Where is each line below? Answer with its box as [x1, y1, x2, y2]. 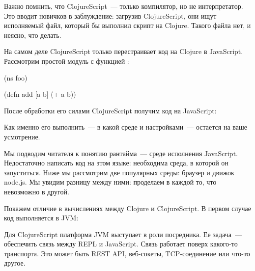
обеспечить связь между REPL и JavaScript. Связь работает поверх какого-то [4, 239, 238, 249]
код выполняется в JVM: [4, 213, 79, 223]
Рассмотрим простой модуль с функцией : [4, 55, 129, 66]
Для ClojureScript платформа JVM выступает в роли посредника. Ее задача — [4, 229, 242, 239]
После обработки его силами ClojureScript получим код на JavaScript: [4, 105, 217, 115]
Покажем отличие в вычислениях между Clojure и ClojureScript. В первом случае [4, 203, 251, 213]
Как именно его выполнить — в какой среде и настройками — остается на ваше [4, 122, 247, 132]
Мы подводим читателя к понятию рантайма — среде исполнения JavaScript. [4, 148, 238, 158]
